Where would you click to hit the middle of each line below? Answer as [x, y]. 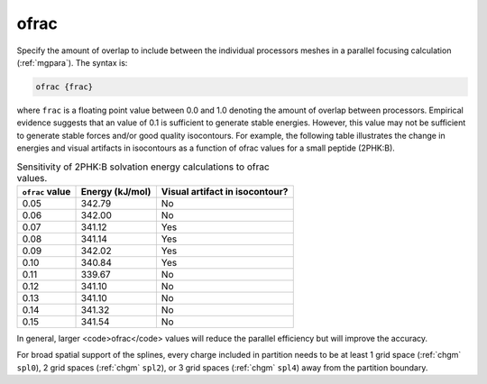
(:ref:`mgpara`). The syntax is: [72, 62]
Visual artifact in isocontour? [225, 191]
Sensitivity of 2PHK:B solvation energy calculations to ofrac [143, 167]
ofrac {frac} [64, 87]
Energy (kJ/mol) [116, 191]
